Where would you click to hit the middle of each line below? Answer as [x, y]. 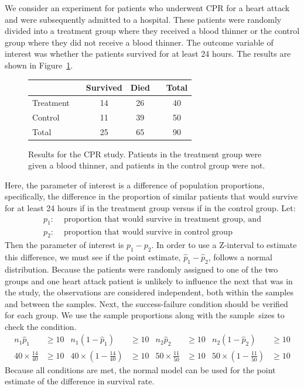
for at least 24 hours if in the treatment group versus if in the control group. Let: [150, 208]
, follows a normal [240, 257]
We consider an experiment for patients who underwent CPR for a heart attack [147, 8]
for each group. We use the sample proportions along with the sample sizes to [145, 315]
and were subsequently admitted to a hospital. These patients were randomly [143, 19]
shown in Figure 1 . [39, 65]
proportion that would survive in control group [148, 232]
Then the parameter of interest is [64, 245]
